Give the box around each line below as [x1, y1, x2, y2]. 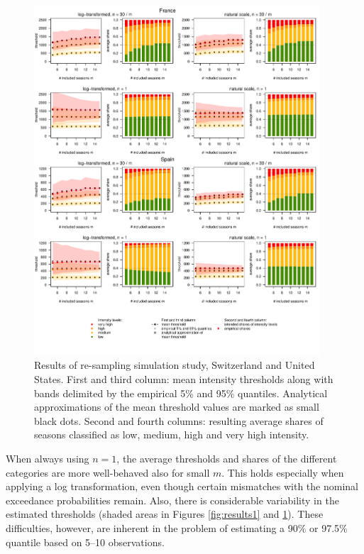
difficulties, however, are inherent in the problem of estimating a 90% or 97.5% [6, 520, 348, 535]
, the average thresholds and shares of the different [116, 450, 337, 465]
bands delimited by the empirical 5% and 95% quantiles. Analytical [34, 385, 328, 400]
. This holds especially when [221, 465, 344, 480]
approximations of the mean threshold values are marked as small [34, 399, 319, 414]
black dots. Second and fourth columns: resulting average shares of [34, 413, 324, 428]
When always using [6, 450, 89, 465]
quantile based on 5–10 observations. [6, 534, 165, 549]
